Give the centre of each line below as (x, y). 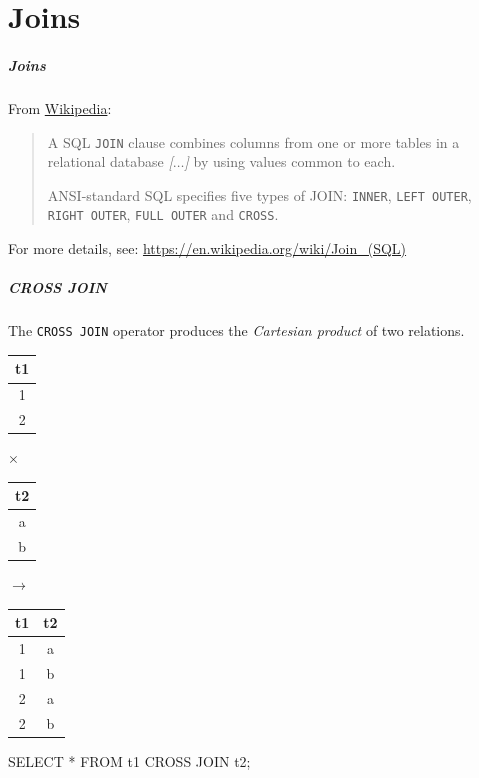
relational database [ (110, 161)
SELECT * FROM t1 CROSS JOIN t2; (129, 760)
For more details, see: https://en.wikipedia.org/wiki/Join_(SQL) (207, 248)
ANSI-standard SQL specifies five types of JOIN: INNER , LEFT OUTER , (259, 194)
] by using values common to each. (290, 161)
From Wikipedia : (60, 107)
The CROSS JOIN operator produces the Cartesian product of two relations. (236, 330)
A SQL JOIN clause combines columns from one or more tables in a (253, 141)
